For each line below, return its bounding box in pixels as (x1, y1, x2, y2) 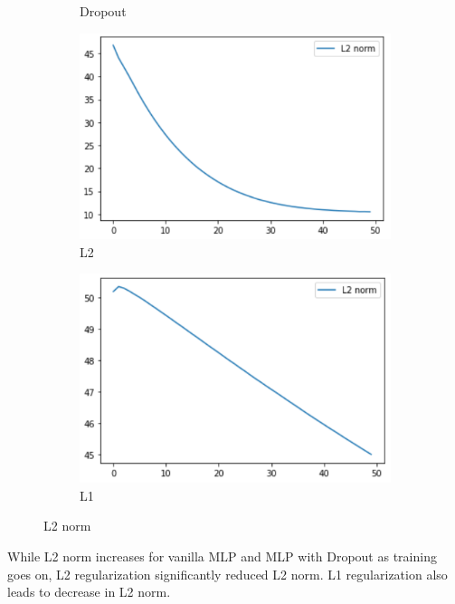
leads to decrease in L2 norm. (7, 582, 171, 601)
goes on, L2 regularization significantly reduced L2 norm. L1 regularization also (7, 564, 448, 583)
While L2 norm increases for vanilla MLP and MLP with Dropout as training (7, 546, 437, 565)
